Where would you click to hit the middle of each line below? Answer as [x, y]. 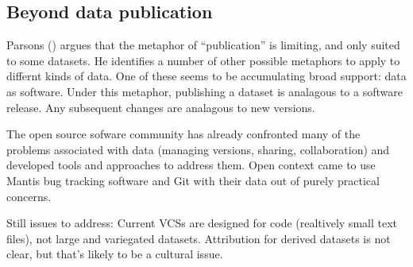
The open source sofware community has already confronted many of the [183, 134]
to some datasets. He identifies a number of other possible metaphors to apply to [203, 60]
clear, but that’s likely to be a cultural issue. [115, 254]
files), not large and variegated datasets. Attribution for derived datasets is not [199, 238]
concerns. [29, 196]
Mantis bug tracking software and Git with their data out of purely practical [193, 180]
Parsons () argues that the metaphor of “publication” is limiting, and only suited [203, 45]
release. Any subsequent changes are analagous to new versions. [161, 107]
